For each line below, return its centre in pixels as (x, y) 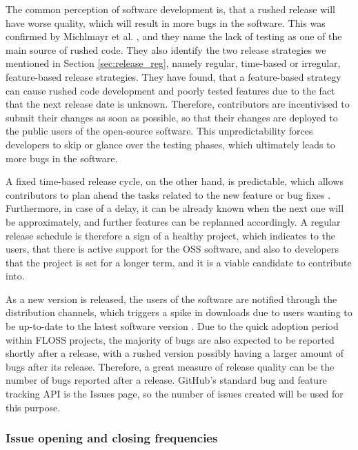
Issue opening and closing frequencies (112, 438)
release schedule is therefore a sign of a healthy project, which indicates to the (171, 235)
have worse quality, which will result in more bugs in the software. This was (166, 22)
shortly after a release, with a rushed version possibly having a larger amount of (175, 353)
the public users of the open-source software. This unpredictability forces (159, 131)
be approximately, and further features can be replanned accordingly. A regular (173, 221)
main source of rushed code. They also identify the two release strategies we (166, 49)
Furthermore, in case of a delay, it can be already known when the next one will (175, 208)
